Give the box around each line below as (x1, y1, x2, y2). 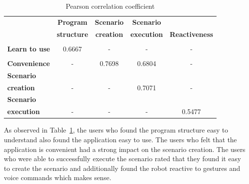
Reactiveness (170, 29, 213, 39)
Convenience (7, 58, 50, 68)
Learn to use (7, 43, 50, 53)
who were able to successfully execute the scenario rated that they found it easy (4, 153, 241, 164)
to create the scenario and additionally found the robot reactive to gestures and (4, 163, 240, 173)
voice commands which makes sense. (4, 172, 111, 183)
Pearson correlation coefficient (65, 1, 155, 11)
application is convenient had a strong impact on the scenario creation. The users (4, 144, 246, 154)
